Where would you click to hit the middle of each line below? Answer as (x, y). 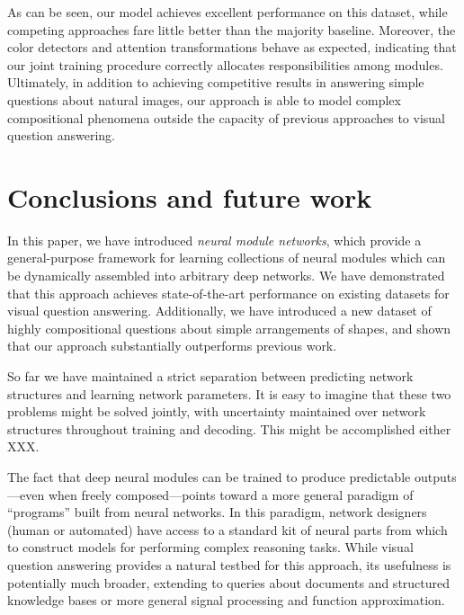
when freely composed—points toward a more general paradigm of (231, 494)
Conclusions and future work (190, 196)
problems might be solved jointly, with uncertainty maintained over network (217, 411)
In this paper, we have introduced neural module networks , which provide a (214, 240)
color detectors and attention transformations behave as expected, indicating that (232, 47)
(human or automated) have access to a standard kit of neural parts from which (228, 529)
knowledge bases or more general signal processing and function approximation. (226, 600)
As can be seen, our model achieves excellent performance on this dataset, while (228, 12)
